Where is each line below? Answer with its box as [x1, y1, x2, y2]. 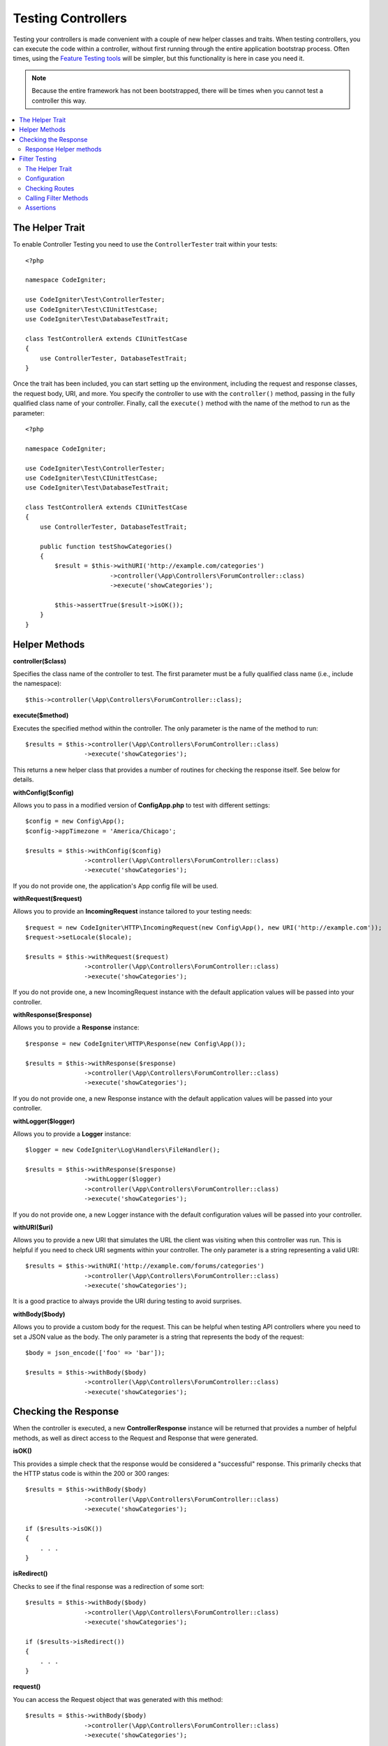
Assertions [25, 203, 57, 212]
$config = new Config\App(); [25, 817, 125, 826]
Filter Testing [19, 154, 57, 163]
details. [13, 775, 34, 784]
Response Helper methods [25, 145, 102, 154]
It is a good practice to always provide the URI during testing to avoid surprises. [13, 1297, 242, 1305]
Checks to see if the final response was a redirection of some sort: [13, 1582, 204, 1590]
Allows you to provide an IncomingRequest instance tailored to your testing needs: [13, 907, 252, 916]
